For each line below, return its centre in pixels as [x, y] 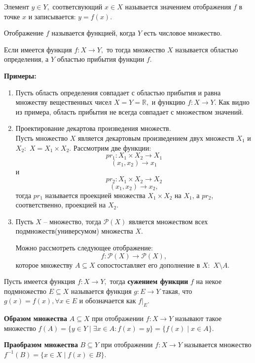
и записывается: [52, 16]
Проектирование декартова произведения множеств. [93, 128]
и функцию [168, 102]
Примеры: [20, 75]
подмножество [25, 291]
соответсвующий [77, 6]
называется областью [207, 49]
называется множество [218, 344]
